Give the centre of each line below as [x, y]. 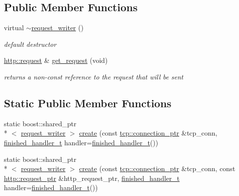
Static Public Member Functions [88, 103]
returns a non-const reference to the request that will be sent [94, 76]
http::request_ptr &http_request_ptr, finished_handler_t [92, 178]
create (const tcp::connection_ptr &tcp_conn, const [157, 168]
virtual [14, 28]
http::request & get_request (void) [56, 60]
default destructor [30, 44]
